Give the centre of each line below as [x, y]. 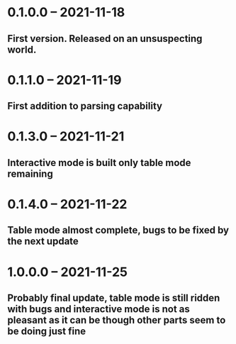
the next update [43, 242]
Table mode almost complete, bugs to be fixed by [118, 230]
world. [22, 49]
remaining [30, 173]
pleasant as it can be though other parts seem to [117, 320]
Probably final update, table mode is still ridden [114, 298]
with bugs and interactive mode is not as [99, 309]
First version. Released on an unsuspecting [105, 39]
